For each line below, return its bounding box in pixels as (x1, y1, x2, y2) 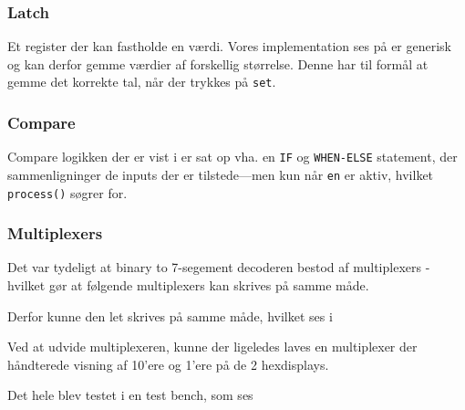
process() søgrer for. (7, 183, 128, 202)
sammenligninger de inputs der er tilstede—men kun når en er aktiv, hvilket (7, 164, 434, 184)
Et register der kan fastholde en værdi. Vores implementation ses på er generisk (7, 37, 452, 56)
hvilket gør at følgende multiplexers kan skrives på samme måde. (7, 276, 369, 295)
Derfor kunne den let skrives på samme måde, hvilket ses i (7, 306, 333, 325)
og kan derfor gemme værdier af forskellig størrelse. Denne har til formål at (7, 54, 429, 73)
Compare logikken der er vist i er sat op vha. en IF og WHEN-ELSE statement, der (7, 147, 458, 166)
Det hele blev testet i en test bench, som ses (7, 385, 253, 405)
